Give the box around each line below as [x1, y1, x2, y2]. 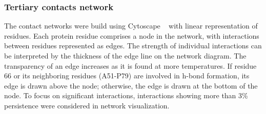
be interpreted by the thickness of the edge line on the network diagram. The [4, 50, 247, 61]
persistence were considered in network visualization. [4, 100, 170, 110]
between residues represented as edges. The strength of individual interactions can [4, 40, 262, 51]
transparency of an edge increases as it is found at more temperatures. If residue [4, 60, 257, 71]
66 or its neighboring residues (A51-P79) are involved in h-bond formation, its [4, 70, 250, 81]
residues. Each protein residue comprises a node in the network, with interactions [4, 30, 259, 41]
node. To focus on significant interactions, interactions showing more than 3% [4, 90, 248, 101]
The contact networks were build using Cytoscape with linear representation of [4, 20, 258, 31]
